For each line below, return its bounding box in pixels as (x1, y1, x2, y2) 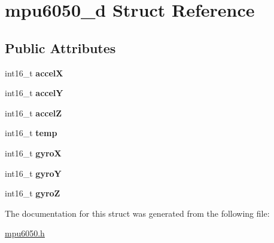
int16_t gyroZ (5, 187, 60, 199)
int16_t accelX (5, 66, 63, 79)
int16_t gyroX (5, 146, 62, 159)
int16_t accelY (5, 87, 63, 99)
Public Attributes (5, 38, 116, 57)
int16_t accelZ (5, 106, 62, 119)
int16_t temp (5, 127, 57, 139)
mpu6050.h (5, 227, 45, 239)
